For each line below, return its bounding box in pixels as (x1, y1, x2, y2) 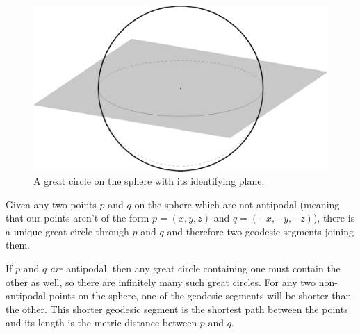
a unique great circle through (6, 224, 129, 238)
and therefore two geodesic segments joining (167, 224, 354, 238)
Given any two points (6, 197, 97, 211)
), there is (313, 210, 355, 225)
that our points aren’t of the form (6, 210, 149, 225)
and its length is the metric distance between (6, 315, 197, 330)
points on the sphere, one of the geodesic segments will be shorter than (49, 288, 352, 303)
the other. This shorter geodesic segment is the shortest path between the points (6, 301, 348, 316)
